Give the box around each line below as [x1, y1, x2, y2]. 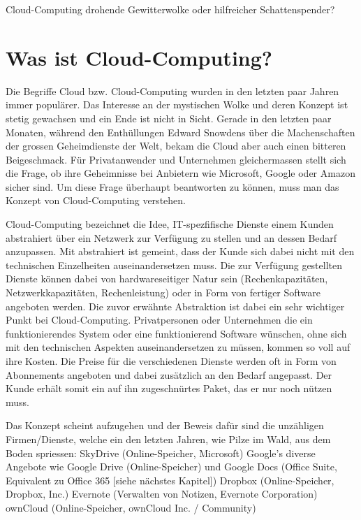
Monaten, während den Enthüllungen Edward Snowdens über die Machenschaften [6, 124, 355, 139]
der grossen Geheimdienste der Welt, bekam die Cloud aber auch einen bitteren [6, 138, 346, 153]
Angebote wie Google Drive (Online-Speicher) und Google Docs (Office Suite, [6, 459, 337, 474]
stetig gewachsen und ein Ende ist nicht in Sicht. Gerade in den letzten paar [6, 110, 332, 125]
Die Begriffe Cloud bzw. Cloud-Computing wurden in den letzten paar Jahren [6, 83, 339, 98]
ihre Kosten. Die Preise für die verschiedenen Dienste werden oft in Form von [6, 354, 337, 368]
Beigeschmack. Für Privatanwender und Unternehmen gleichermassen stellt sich [6, 152, 346, 166]
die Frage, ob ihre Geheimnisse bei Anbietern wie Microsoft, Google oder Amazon [6, 166, 355, 180]
